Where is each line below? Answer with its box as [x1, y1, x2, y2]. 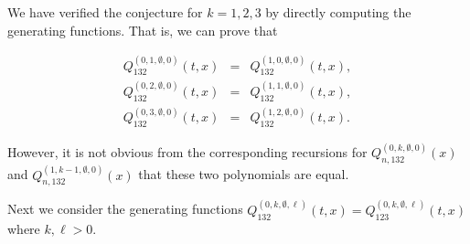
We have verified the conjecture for [7, 3, 203, 21]
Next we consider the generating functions [7, 199, 243, 218]
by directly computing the [265, 3, 411, 21]
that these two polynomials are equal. [138, 164, 349, 184]
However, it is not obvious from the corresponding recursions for [7, 143, 368, 162]
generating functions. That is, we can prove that [7, 20, 278, 39]
